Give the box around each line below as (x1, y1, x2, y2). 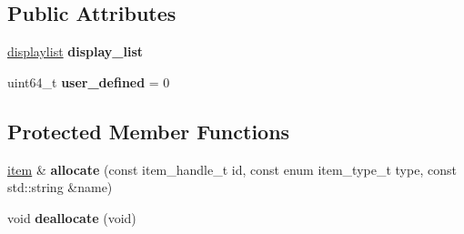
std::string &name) (7, 178, 113, 197)
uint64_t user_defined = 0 (7, 72, 170, 91)
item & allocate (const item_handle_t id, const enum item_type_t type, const (7, 159, 457, 178)
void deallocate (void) (7, 208, 136, 227)
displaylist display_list (7, 42, 144, 61)
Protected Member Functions (7, 117, 290, 145)
